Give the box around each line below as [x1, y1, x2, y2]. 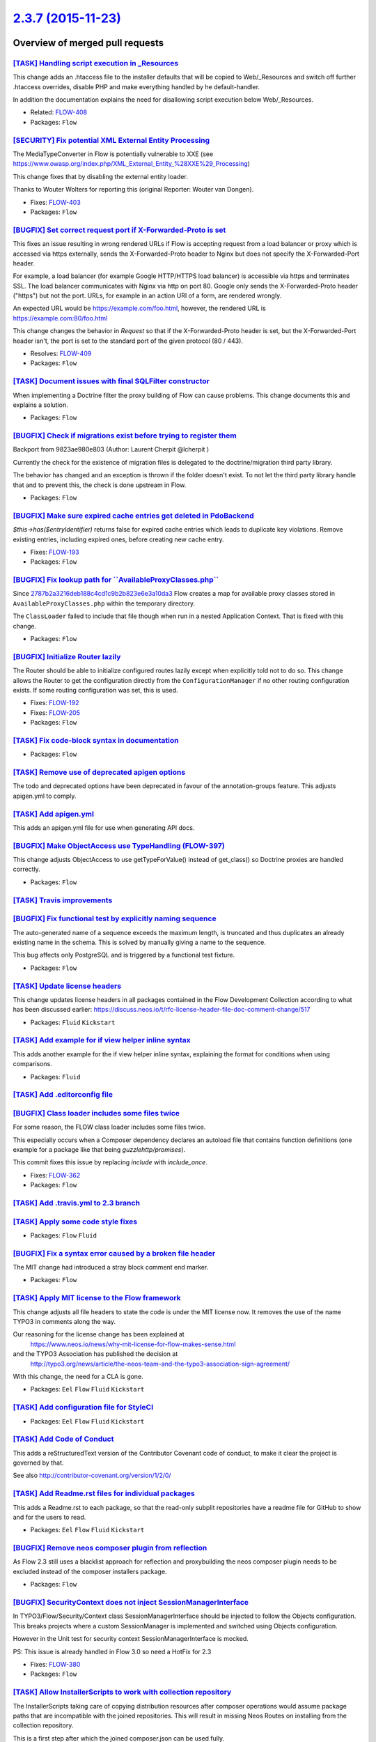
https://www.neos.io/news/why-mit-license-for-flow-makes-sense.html [30, 1340, 236, 1348]
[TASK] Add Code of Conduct [13, 1434, 114, 1444]
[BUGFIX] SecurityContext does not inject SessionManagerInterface [13, 1598, 249, 1608]
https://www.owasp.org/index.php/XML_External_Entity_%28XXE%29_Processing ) [13, 160, 251, 168]
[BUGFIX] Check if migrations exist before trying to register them [13, 431, 237, 440]
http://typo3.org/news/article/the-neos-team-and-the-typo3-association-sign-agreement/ [30, 1359, 290, 1368]
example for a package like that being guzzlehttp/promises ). [13, 1146, 186, 1154]
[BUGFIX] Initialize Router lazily [13, 652, 121, 661]
